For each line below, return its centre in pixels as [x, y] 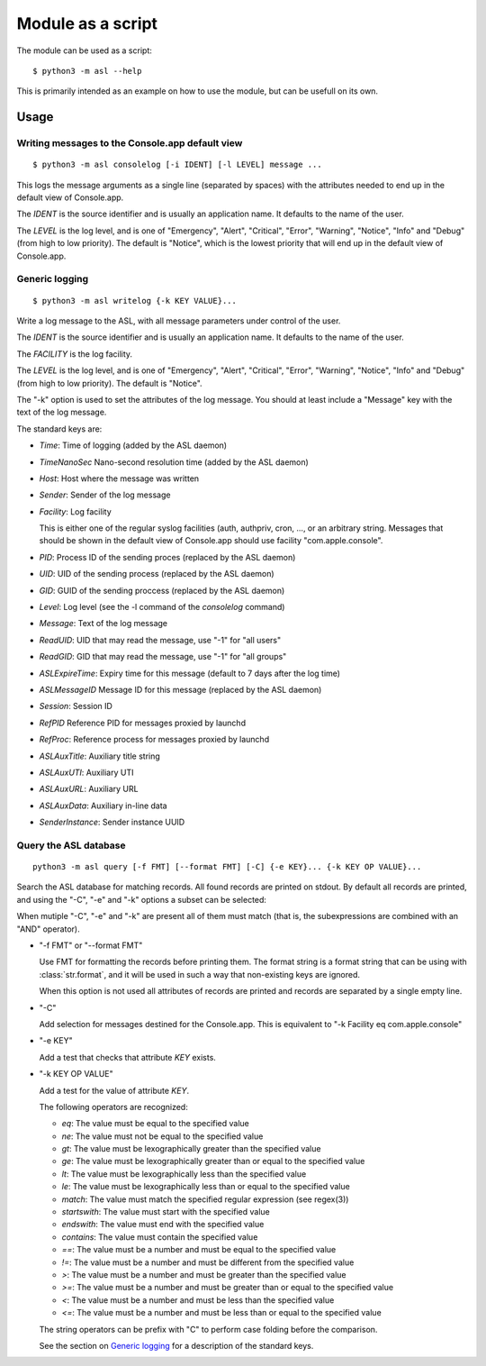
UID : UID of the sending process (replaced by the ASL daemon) [157, 574]
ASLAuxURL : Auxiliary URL [89, 789]
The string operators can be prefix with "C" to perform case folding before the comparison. [208, 1329]
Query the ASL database [71, 845]
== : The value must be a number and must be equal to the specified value [199, 1250]
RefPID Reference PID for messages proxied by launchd [143, 723]
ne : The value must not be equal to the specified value [162, 1136]
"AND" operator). [48, 929]
